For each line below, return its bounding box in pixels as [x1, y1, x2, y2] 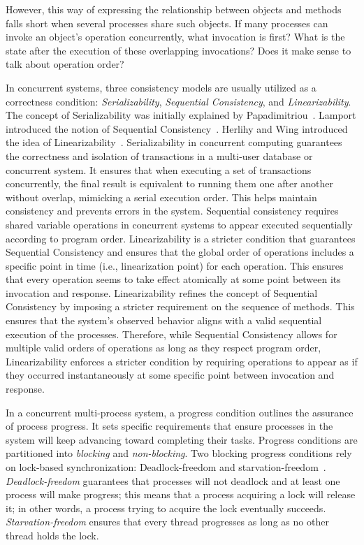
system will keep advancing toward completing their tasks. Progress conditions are [6, 432, 358, 446]
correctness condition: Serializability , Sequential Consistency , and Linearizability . [6, 94, 351, 108]
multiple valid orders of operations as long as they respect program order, [6, 340, 321, 355]
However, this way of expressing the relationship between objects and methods [6, 2, 342, 16]
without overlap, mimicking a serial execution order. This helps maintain [6, 189, 317, 204]
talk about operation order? [6, 57, 124, 71]
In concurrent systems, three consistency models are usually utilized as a [6, 80, 316, 94]
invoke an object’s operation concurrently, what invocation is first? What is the [6, 29, 345, 44]
